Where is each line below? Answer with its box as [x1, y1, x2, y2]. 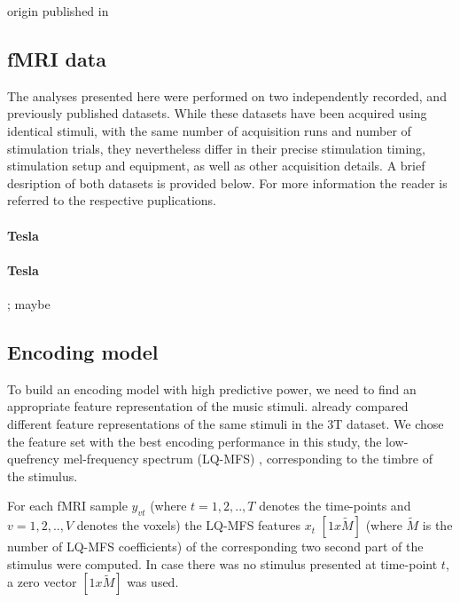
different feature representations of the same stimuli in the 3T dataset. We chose [7, 414, 444, 432]
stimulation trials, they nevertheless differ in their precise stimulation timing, [7, 139, 425, 157]
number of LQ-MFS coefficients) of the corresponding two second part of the [7, 537, 424, 556]
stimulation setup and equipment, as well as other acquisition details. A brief [7, 156, 425, 175]
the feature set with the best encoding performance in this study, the [7, 432, 382, 450]
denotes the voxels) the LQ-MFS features [76, 516, 301, 535]
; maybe [7, 294, 51, 313]
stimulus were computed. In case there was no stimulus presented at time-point [7, 554, 438, 573]
